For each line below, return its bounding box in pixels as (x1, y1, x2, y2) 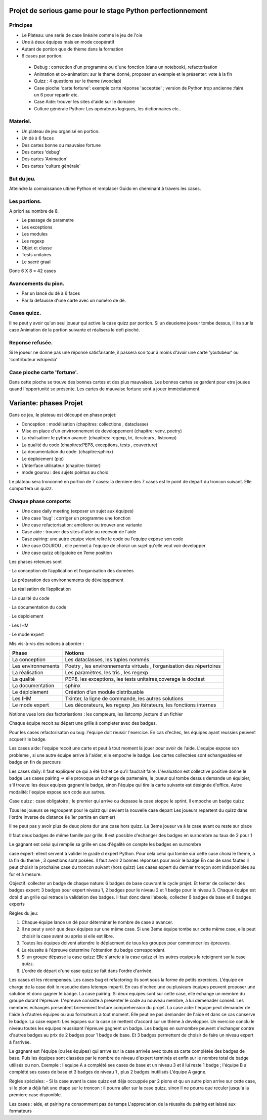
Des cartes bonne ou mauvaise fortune (21, 142, 101, 148)
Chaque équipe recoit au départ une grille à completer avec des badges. (9, 720, 157, 726)
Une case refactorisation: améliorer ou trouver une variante (21, 522, 142, 528)
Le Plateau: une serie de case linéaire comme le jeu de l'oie (21, 32, 143, 38)
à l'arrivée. (9, 1039, 31, 1045)
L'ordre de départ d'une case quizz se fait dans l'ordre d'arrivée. (21, 968, 153, 974)
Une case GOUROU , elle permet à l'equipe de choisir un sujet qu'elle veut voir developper (21, 543, 206, 549)
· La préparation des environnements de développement (9, 577, 124, 583)
